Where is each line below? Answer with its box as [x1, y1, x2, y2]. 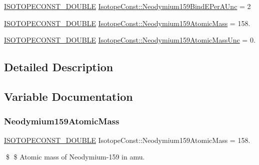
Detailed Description [4, 59, 113, 75]
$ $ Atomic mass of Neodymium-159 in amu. [5, 151, 145, 162]
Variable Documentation [4, 88, 133, 104]
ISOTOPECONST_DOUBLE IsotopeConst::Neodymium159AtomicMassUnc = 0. [4, 35, 255, 45]
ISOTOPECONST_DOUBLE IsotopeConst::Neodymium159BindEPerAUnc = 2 [4, 1, 251, 11]
